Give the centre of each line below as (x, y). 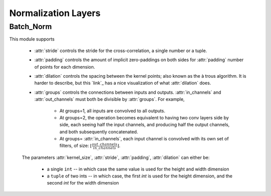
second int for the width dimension (83, 183)
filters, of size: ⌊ (76, 146)
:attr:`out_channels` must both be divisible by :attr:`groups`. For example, (110, 99)
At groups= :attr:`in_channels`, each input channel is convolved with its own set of (144, 139)
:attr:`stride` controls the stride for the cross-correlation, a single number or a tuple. (121, 51)
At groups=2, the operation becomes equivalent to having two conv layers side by (144, 117)
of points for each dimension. (65, 67)
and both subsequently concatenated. (99, 132)
